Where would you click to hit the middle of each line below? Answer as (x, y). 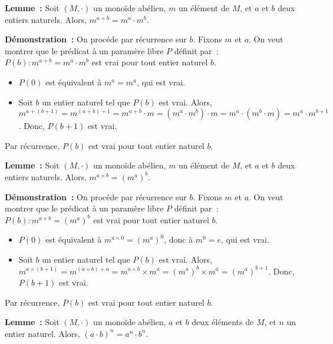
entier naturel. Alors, (42, 333)
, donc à (179, 239)
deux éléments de (223, 322)
